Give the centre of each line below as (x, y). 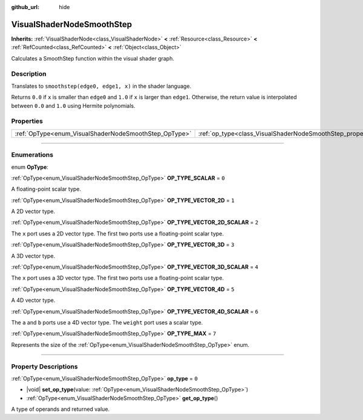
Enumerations (32, 155)
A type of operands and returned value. (60, 409)
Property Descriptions (44, 366)
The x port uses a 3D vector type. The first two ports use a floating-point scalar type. (117, 278)
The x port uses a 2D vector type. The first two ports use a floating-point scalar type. (117, 234)
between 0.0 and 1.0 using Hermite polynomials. (73, 105)
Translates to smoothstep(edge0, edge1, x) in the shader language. (101, 86)
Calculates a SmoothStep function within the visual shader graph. (93, 58)
